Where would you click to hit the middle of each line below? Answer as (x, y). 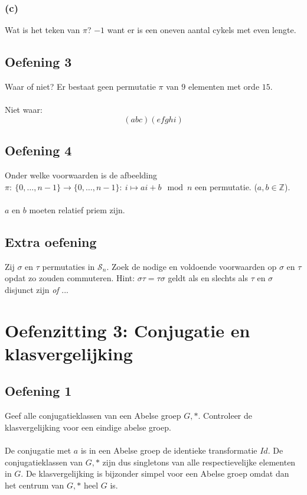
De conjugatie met (38, 450)
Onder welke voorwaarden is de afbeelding (81, 175)
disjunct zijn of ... (37, 289)
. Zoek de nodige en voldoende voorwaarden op (192, 266)
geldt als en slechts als (208, 278)
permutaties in (68, 266)
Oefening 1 (38, 391)
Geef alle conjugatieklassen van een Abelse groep (93, 416)
